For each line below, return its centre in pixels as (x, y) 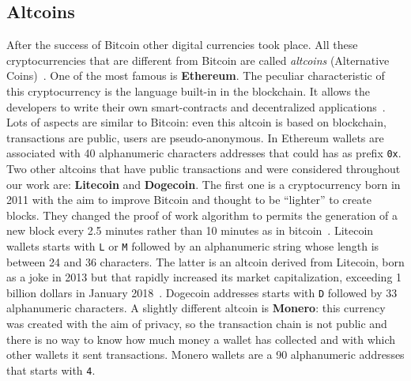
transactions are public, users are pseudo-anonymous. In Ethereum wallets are (195, 137)
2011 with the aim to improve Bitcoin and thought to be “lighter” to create (189, 200)
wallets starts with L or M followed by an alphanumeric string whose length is (193, 245)
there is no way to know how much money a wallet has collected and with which (201, 339)
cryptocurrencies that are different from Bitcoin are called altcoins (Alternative (198, 60)
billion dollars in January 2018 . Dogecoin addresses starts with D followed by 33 (202, 292)
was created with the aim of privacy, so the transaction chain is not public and (197, 324)
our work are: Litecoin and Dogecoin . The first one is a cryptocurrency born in (204, 184)
